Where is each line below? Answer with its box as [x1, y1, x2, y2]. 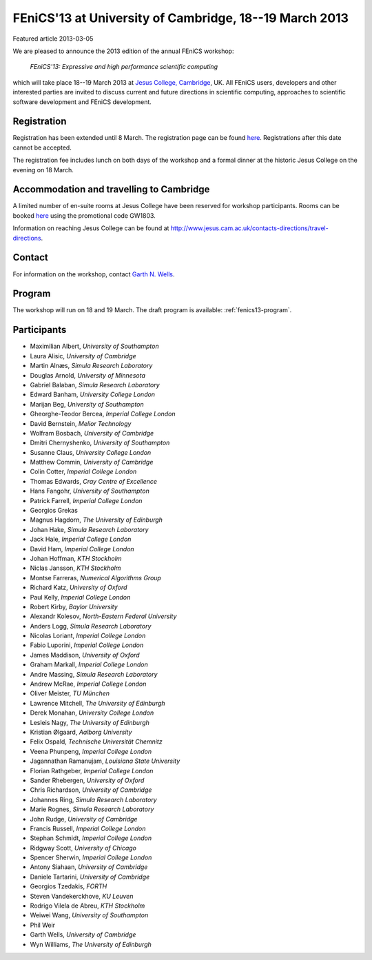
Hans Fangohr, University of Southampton [30, 487, 149, 496]
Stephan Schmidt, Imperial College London [30, 834, 152, 842]
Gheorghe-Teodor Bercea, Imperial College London [30, 410, 176, 418]
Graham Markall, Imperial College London [30, 660, 148, 668]
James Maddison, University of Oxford [30, 651, 141, 659]
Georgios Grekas [30, 507, 79, 515]
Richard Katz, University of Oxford [30, 583, 127, 592]
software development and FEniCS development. [12, 97, 152, 106]
